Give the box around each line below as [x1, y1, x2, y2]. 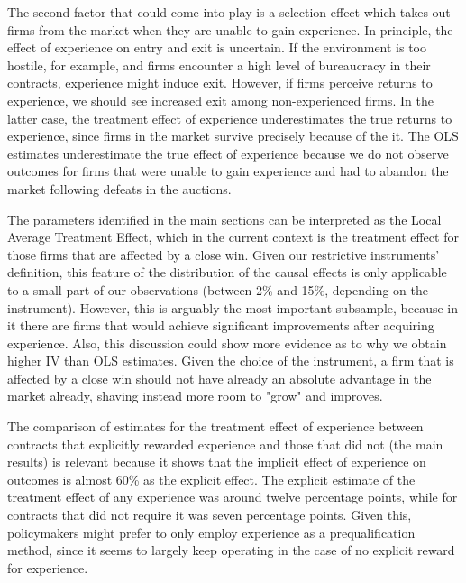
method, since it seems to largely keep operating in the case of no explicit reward [7, 541, 455, 560]
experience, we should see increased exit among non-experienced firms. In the [7, 90, 434, 109]
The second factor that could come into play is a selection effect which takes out [7, 3, 451, 21]
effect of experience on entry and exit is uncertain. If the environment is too [7, 38, 427, 57]
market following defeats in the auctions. [7, 179, 232, 198]
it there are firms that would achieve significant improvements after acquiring [7, 316, 434, 335]
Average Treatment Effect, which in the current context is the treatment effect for [7, 227, 459, 246]
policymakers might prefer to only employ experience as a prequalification [7, 523, 416, 541]
